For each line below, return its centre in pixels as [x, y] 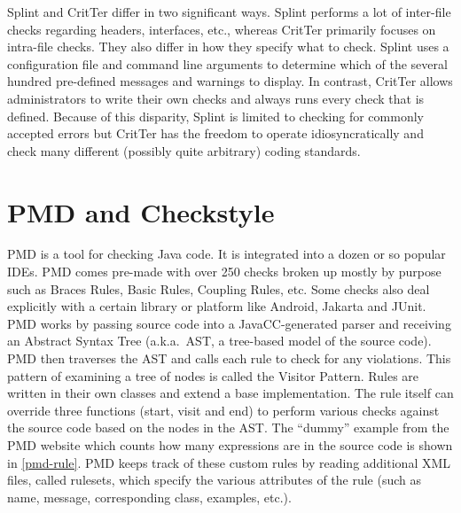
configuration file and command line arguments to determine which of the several [227, 63]
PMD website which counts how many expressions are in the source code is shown [230, 445]
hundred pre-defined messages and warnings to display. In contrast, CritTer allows [230, 81]
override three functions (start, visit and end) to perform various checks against [223, 410]
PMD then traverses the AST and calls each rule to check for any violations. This [229, 358]
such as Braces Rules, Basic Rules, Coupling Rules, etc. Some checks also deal [219, 288]
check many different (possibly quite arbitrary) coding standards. [184, 150]
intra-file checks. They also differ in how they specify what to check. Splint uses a [228, 47]
